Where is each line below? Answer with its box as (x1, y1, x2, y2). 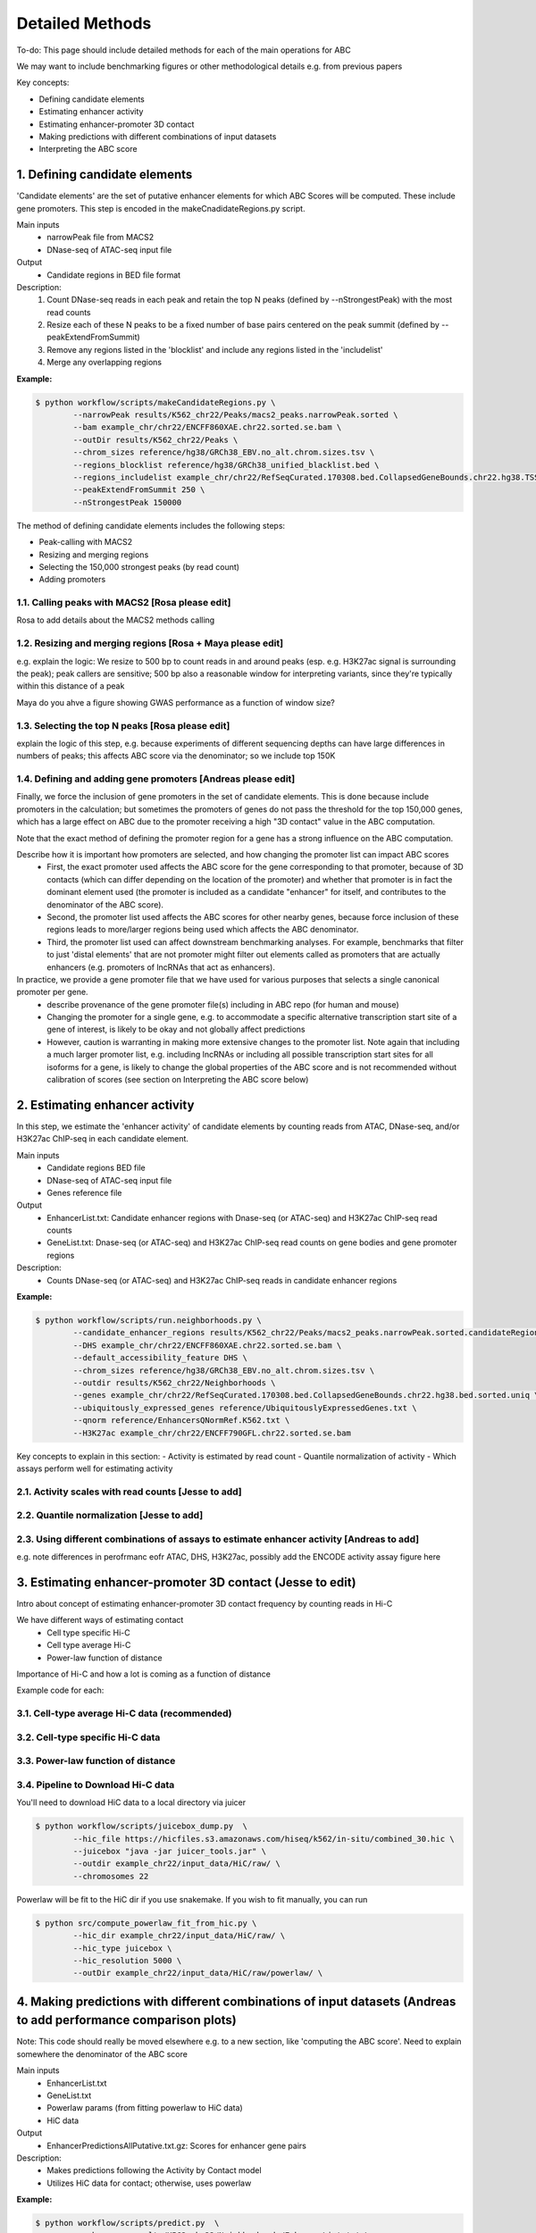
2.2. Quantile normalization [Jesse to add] (16, 1510, 204, 1522)
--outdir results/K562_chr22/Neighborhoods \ (72, 1377, 276, 1388)
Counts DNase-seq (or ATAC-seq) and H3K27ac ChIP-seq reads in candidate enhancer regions (46, 1275, 398, 1285)
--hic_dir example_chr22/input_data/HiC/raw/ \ (72, 1930, 286, 1941)
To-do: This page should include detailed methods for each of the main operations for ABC (16, 45, 352, 55)
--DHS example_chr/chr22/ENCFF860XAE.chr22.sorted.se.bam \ (72, 1340, 342, 1351)
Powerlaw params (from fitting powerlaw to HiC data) (46, 2103, 243, 2113)
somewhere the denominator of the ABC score (16, 2048, 188, 2059)
